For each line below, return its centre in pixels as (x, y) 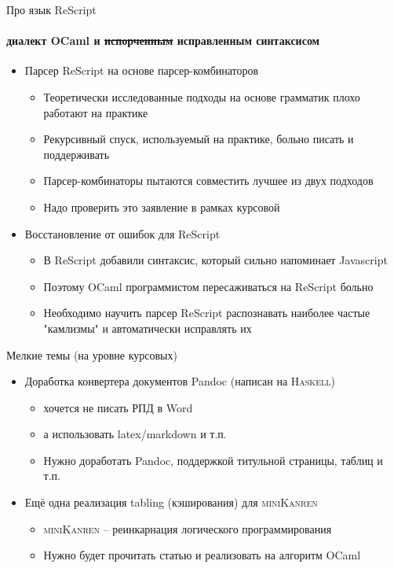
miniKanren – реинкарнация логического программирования (188, 528)
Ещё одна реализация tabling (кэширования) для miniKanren (171, 502)
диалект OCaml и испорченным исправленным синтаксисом (163, 41)
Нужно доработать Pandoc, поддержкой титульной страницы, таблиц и (213, 460)
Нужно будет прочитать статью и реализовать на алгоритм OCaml (202, 555)
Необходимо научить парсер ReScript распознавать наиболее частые (207, 313)
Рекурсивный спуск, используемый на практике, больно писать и (199, 139)
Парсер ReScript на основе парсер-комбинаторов (142, 70)
